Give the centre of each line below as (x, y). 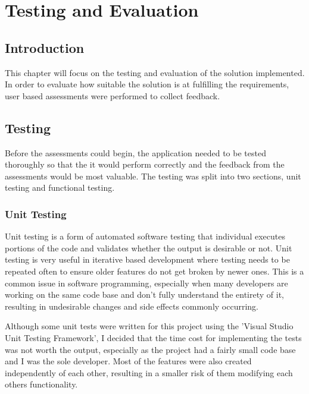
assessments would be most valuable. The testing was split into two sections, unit (153, 176)
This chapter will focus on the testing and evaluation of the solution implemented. (155, 72)
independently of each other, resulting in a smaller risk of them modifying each (149, 372)
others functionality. (41, 384)
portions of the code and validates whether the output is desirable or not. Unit (149, 248)
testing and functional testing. (60, 187)
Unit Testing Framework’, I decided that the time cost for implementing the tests (153, 337)
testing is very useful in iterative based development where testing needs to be (147, 259)
